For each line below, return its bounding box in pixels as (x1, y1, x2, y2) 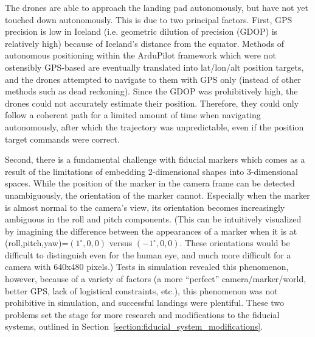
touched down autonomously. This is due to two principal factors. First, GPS (5, 13, 292, 26)
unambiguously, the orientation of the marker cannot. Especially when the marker (5, 188, 310, 201)
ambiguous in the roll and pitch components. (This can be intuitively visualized (5, 213, 302, 225)
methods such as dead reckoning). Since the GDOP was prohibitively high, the (5, 85, 298, 98)
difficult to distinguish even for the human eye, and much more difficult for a (5, 248, 291, 261)
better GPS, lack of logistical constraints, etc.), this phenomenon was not (5, 284, 278, 297)
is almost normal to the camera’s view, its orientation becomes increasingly (5, 200, 285, 213)
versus (109, 236, 133, 249)
